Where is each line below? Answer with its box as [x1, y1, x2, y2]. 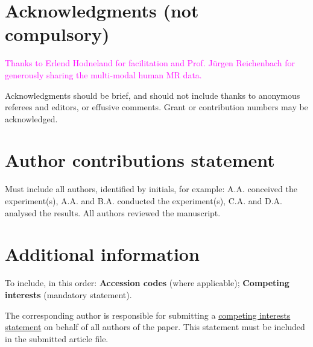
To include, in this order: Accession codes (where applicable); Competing [5, 277, 289, 289]
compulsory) [5, 22, 110, 46]
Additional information [5, 242, 200, 266]
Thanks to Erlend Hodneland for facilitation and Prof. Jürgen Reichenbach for [5, 57, 296, 69]
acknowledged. [5, 112, 58, 125]
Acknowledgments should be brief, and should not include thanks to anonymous [5, 89, 300, 101]
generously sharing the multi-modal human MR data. [5, 68, 202, 81]
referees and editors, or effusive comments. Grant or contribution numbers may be [5, 101, 308, 113]
